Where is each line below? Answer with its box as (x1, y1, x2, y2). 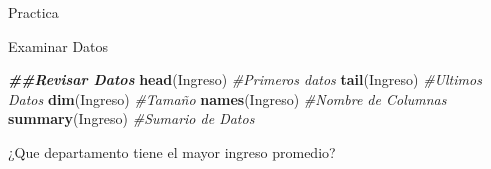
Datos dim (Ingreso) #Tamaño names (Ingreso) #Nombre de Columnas (8, 88, 447, 109)
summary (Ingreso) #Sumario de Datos (8, 108, 255, 129)
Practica (8, 2, 59, 22)
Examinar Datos (8, 35, 109, 56)
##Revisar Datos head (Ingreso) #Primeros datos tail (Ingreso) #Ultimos (8, 69, 482, 90)
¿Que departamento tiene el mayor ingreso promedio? (8, 141, 336, 162)
